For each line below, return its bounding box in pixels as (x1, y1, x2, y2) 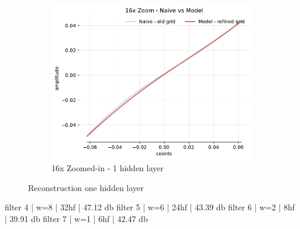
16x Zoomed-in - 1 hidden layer (51, 162, 164, 174)
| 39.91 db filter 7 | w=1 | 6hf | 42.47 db (5, 212, 148, 224)
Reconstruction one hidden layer (28, 181, 144, 193)
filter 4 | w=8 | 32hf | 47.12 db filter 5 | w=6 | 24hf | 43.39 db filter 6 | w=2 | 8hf (5, 201, 295, 213)
